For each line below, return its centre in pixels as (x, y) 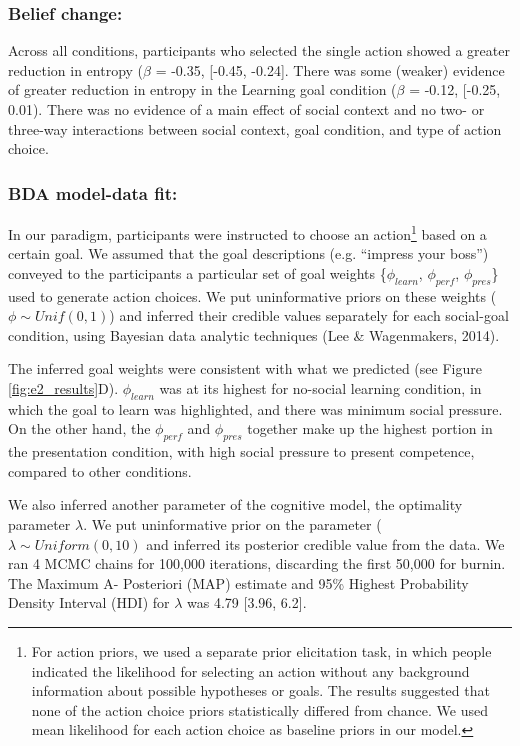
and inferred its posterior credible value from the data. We (325, 543)
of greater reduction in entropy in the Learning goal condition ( (202, 89)
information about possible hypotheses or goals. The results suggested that (260, 690)
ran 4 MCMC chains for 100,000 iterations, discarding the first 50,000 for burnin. (257, 563)
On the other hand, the (79, 428)
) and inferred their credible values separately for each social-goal (309, 315)
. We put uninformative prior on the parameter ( (232, 523)
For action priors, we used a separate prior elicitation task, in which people (261, 650)
